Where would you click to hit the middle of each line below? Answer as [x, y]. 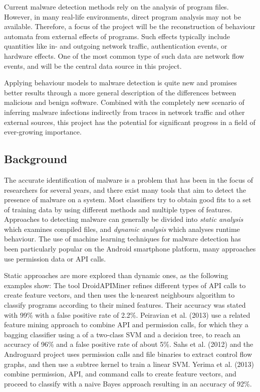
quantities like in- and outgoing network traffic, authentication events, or [116, 46]
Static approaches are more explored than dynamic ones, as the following [116, 275]
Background [36, 159]
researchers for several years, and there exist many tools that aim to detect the [125, 189]
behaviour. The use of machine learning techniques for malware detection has [122, 239]
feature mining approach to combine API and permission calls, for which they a [126, 324]
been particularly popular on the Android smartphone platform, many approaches [130, 249]
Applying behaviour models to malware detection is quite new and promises [120, 83]
